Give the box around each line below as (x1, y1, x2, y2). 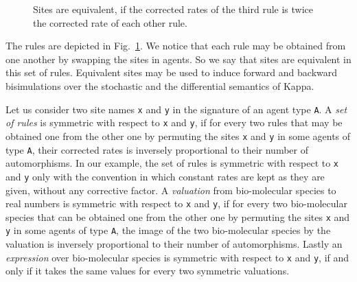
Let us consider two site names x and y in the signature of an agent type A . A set (5, 102, 347, 116)
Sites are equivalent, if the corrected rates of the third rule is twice (33, 2, 313, 16)
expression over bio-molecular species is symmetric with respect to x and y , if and (5, 250, 349, 264)
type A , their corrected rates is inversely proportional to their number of (5, 142, 308, 156)
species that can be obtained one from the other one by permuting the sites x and (5, 209, 350, 224)
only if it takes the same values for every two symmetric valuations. (5, 263, 290, 278)
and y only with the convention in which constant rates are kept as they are (5, 169, 325, 183)
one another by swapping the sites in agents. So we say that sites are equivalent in (5, 51, 352, 66)
